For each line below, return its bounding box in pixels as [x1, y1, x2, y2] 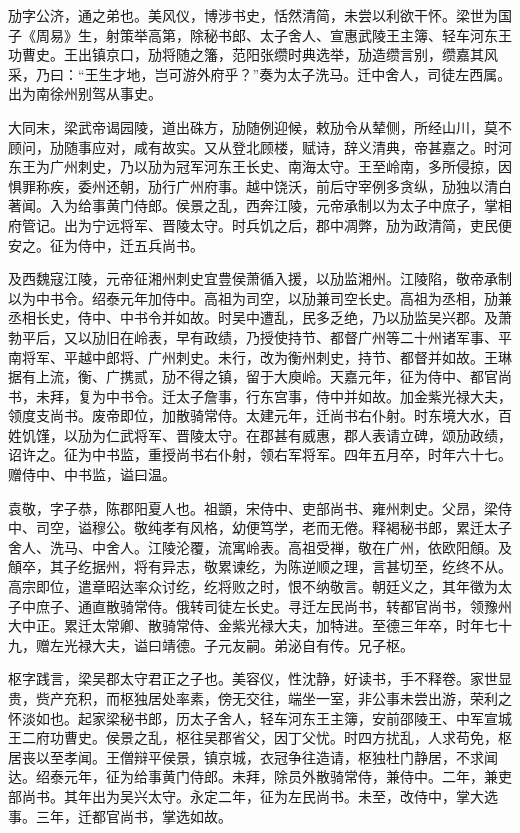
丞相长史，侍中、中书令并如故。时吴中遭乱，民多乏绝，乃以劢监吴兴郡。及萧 [8, 307, 512, 328]
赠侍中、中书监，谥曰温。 [8, 464, 176, 485]
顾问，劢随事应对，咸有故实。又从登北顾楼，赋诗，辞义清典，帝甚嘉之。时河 [8, 136, 512, 157]
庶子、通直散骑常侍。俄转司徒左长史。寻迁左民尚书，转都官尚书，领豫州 [35, 595, 512, 616]
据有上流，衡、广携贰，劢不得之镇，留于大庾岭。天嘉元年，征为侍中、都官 [8, 366, 498, 387]
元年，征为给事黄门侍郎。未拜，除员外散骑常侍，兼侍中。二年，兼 [63, 766, 498, 787]
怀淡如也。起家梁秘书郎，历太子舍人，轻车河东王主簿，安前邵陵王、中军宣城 [8, 707, 512, 728]
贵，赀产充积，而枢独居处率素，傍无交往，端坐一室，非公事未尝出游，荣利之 [8, 688, 512, 708]
